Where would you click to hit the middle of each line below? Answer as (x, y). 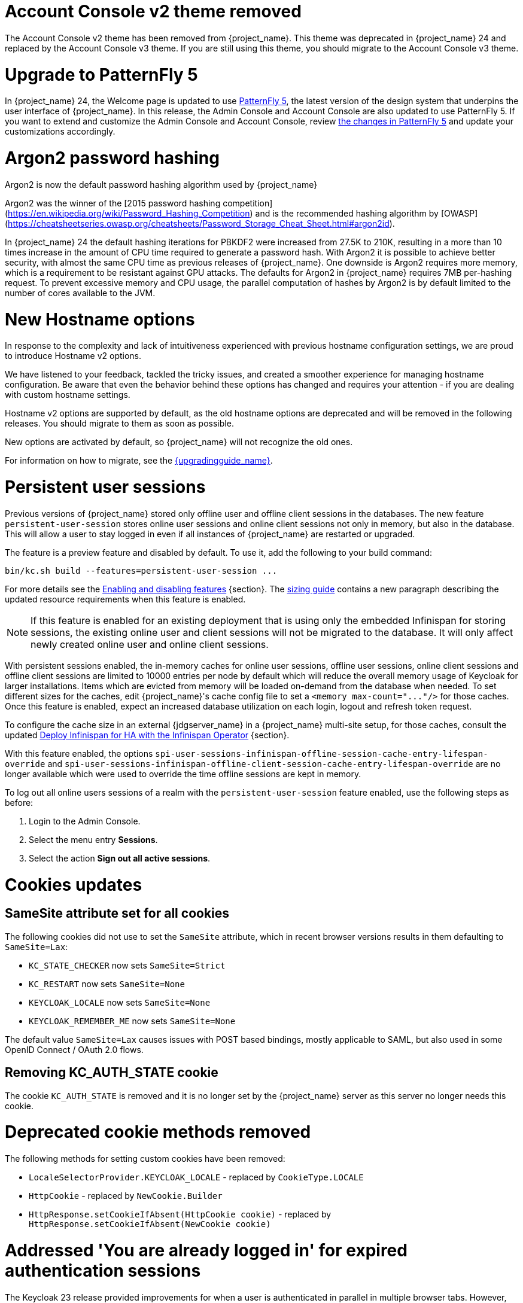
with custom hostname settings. (68, 395)
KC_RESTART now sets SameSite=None (107, 984)
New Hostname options (100, 319)
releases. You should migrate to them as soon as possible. (119, 424)
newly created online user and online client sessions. (150, 644)
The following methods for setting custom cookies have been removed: (145, 1159)
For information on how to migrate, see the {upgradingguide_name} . (139, 461)
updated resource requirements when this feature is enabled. (125, 599)
